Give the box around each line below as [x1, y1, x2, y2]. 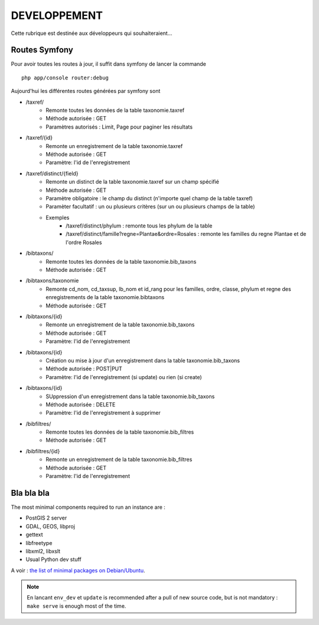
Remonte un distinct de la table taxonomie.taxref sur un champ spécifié [45, 178, 220, 185]
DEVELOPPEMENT [11, 9, 103, 22]
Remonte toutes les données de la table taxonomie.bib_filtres [45, 428, 194, 435]
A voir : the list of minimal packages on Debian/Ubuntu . [11, 566, 145, 574]
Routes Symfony [11, 45, 73, 55]
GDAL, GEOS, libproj [25, 523, 75, 530]
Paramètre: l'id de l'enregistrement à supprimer [45, 409, 161, 416]
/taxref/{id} [25, 134, 53, 142]
